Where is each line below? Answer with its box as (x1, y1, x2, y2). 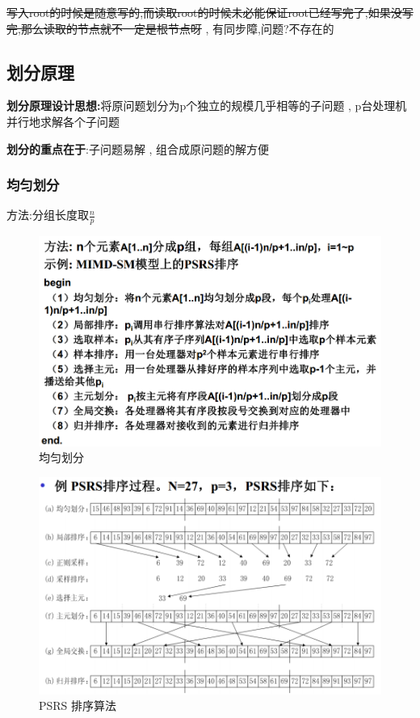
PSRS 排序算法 (39, 697, 117, 714)
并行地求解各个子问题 (6, 112, 120, 129)
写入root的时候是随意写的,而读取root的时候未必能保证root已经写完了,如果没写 (6, 4, 414, 20)
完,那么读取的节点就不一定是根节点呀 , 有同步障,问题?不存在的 (6, 19, 334, 36)
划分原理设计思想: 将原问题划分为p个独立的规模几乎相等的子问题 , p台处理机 (6, 97, 407, 114)
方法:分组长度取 (6, 206, 89, 223)
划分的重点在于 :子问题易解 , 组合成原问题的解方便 (6, 140, 270, 157)
